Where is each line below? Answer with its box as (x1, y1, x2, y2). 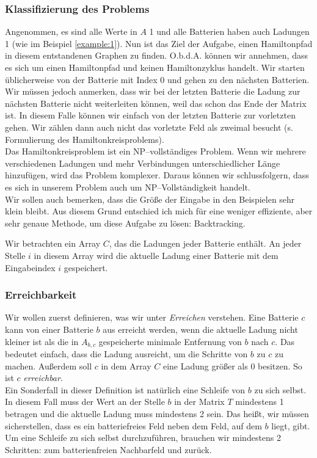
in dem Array (101, 359, 151, 372)
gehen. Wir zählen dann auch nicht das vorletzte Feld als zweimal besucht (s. (5, 120, 293, 133)
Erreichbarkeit (5, 287, 77, 302)
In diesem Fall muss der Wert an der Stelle (5, 395, 165, 408)
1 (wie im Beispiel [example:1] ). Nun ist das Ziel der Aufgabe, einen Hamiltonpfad (5, 37, 313, 49)
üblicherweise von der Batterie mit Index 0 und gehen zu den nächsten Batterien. (5, 73, 310, 85)
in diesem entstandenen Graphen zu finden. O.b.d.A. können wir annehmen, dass (5, 49, 308, 62)
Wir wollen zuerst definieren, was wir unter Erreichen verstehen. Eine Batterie (5, 311, 299, 324)
